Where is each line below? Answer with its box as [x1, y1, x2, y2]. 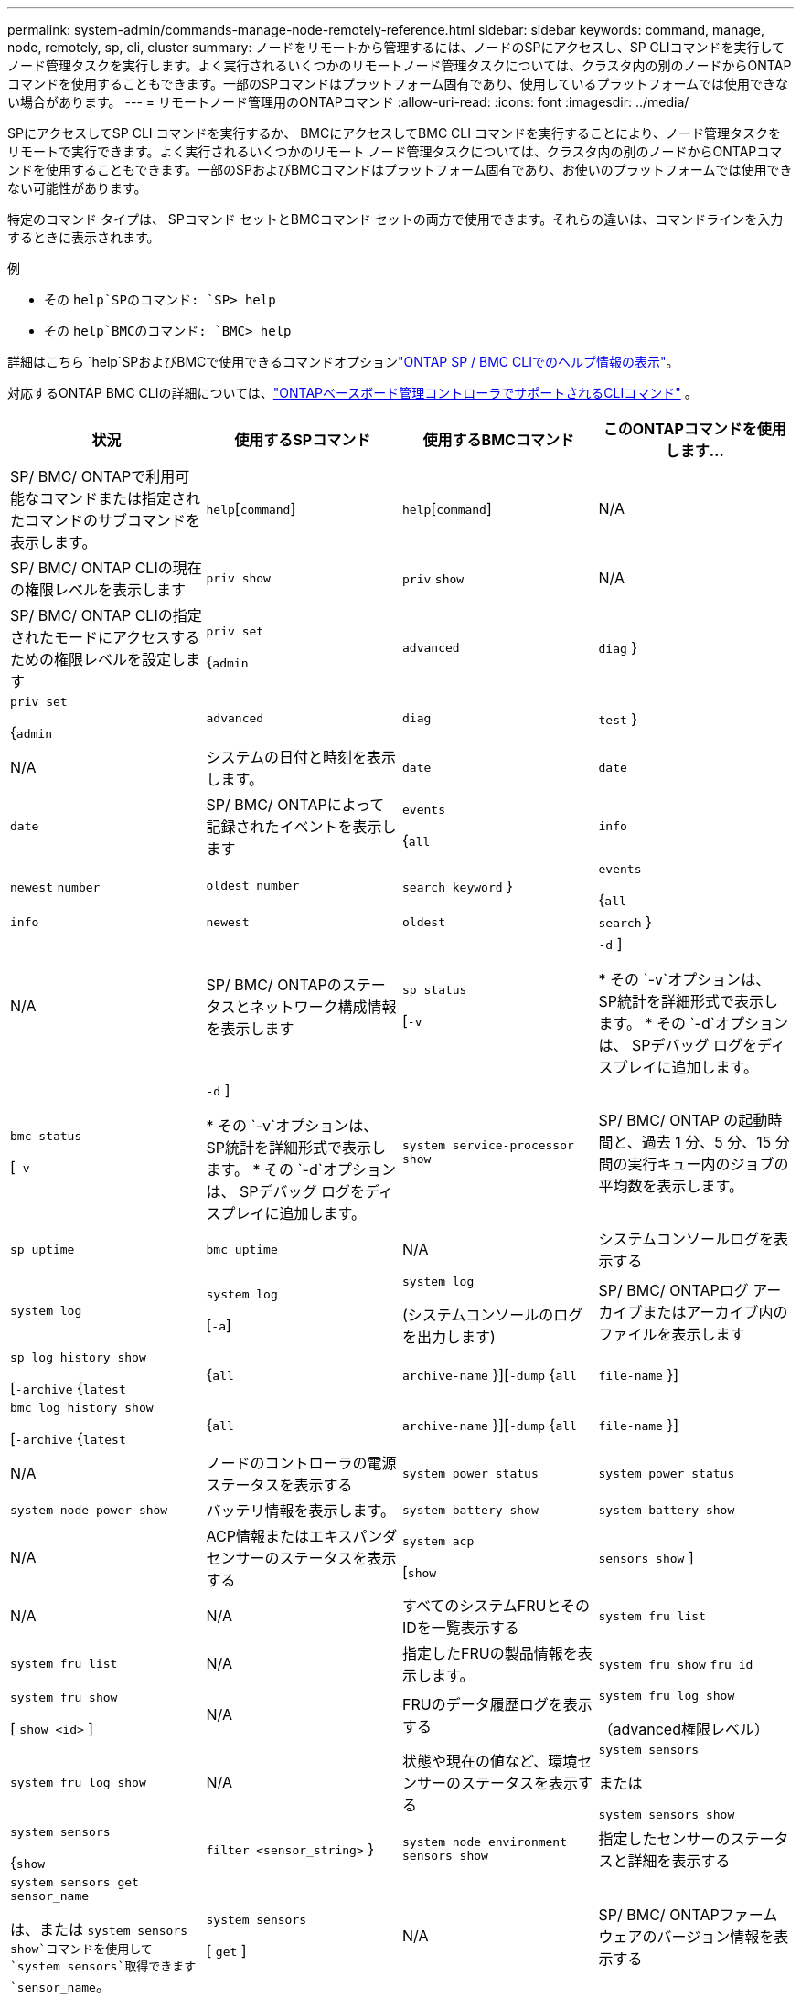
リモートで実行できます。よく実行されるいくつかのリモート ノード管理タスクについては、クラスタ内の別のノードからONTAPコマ [7, 144, 783, 159]
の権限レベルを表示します [10, 581, 187, 599]
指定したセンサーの [598, 1829, 731, 1848]
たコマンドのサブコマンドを [10, 511, 201, 529]
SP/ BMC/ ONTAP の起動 [598, 1111, 768, 1129]
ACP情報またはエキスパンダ [206, 1527, 398, 1545]
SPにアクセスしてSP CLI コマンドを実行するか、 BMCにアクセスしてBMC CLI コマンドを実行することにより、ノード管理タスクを [7, 125, 782, 141]
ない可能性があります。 [7, 180, 147, 196]
